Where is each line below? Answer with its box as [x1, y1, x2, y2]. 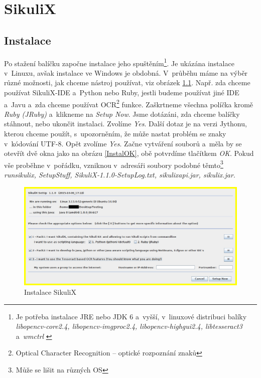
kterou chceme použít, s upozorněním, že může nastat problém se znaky [4, 128, 226, 139]
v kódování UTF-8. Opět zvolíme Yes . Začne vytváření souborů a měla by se [4, 138, 242, 148]
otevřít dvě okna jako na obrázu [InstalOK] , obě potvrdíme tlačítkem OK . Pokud [4, 148, 254, 158]
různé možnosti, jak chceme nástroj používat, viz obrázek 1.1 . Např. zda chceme [4, 77, 250, 88]
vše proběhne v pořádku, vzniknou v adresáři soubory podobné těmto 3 [4, 158, 223, 170]
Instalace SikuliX [24, 287, 76, 297]
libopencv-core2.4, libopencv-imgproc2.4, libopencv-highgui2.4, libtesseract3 [16, 321, 242, 331]
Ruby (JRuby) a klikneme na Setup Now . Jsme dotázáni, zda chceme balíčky [4, 108, 240, 119]
